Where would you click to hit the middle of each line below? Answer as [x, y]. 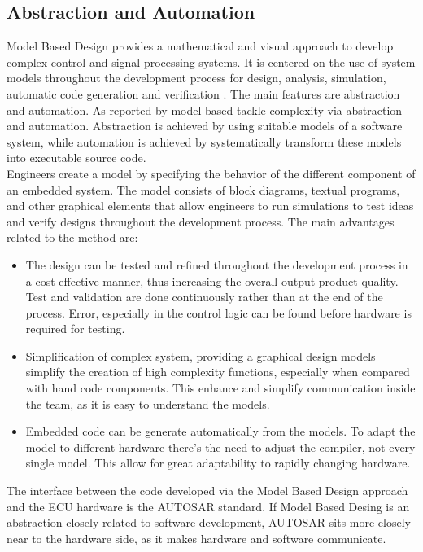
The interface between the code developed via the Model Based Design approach [207, 491]
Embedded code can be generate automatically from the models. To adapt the [220, 431]
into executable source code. [76, 158]
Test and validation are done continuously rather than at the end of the [204, 297]
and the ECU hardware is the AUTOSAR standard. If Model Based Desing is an [208, 506]
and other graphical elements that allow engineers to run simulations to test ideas [210, 206]
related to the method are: [72, 237]
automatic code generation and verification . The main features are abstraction [203, 93]
